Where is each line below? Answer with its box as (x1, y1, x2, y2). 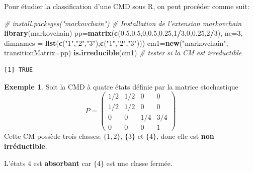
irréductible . (4, 140, 47, 151)
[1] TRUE (4, 66, 33, 73)
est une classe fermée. (106, 157, 173, 168)
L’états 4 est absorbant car (4, 157, 92, 168)
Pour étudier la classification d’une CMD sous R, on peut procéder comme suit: (4, 1, 249, 11)
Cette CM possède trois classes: (4, 131, 101, 141)
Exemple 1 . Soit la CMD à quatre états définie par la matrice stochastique (4, 81, 238, 92)
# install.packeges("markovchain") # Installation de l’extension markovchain (4, 18, 242, 28)
